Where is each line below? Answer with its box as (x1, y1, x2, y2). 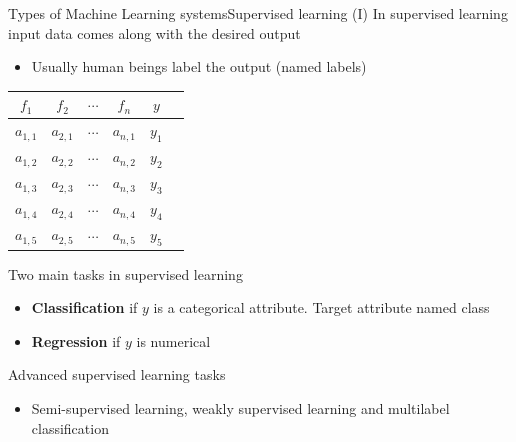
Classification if (31, 297, 138, 318)
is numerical (136, 330, 211, 351)
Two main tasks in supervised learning (8, 263, 243, 284)
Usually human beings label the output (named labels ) (31, 56, 367, 77)
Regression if (31, 330, 121, 351)
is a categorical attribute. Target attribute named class (153, 297, 490, 318)
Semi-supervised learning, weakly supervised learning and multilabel (31, 397, 450, 418)
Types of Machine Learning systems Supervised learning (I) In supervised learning (8, 3, 508, 23)
